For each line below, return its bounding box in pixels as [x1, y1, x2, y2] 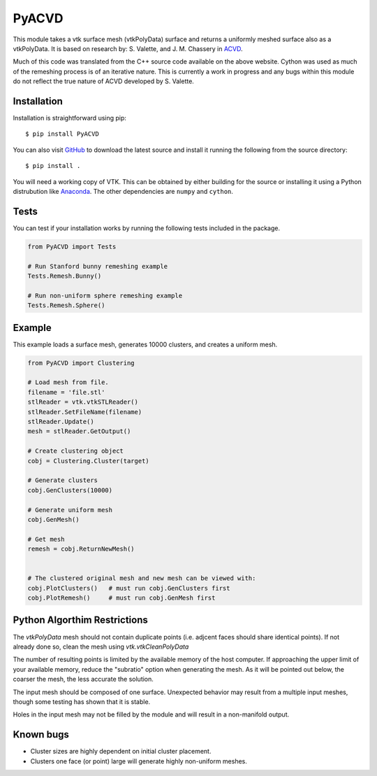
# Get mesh [27, 535, 65, 543]
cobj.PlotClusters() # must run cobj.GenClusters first [27, 584, 230, 592]
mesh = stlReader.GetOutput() [27, 428, 131, 435]
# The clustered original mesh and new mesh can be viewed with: [27, 574, 256, 582]
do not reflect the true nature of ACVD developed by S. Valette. [13, 77, 195, 85]
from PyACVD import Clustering [27, 359, 135, 367]
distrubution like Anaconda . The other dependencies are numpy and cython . [13, 187, 234, 195]
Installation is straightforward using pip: [13, 114, 127, 122]
